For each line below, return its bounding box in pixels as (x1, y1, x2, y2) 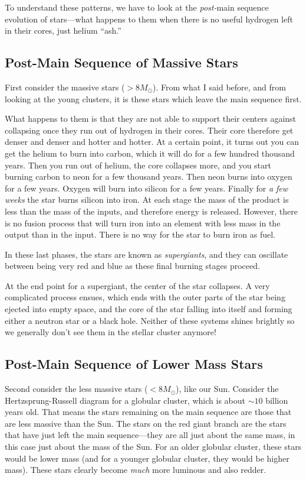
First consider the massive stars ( (5, 80, 125, 93)
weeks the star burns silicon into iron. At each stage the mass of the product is (5, 193, 289, 206)
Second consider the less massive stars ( (5, 382, 148, 395)
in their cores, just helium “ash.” (5, 24, 121, 37)
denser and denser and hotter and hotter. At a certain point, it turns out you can (5, 135, 300, 148)
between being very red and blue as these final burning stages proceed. (5, 260, 260, 272)
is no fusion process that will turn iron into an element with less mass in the (5, 216, 281, 229)
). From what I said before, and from (153, 80, 286, 93)
